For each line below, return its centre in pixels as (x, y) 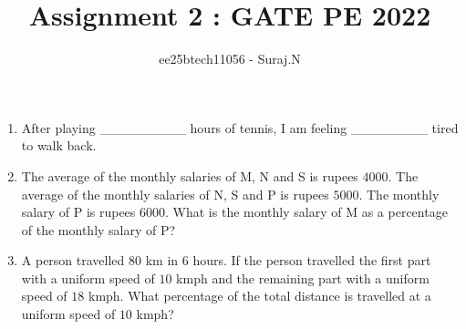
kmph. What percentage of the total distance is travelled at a (259, 296)
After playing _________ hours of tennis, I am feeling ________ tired (240, 127)
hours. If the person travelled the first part (312, 260)
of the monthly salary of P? (98, 229)
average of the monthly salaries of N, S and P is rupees (175, 194)
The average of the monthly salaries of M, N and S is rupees (190, 175)
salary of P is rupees (78, 212)
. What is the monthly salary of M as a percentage (306, 212)
